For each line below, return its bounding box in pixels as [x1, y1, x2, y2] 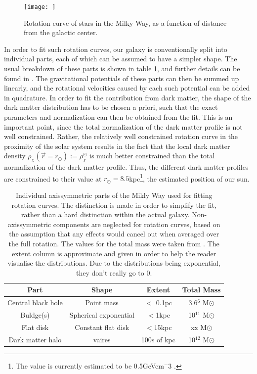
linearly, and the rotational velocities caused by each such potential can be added [4, 83, 250, 93]
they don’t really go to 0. [76, 267, 152, 278]
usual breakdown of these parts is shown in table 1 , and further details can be [4, 63, 240, 74]
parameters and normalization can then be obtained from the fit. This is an [4, 112, 233, 122]
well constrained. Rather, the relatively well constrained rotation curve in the [4, 131, 238, 141]
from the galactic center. [24, 27, 98, 38]
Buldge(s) [20, 310, 50, 320]
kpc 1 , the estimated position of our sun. [129, 172, 250, 184]
